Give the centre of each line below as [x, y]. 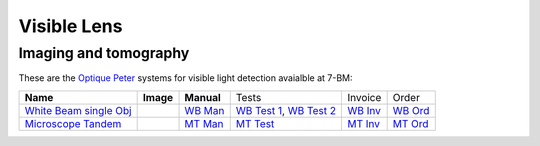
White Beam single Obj [78, 110]
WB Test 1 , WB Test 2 [286, 110]
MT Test [255, 123]
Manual [203, 97]
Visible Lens [70, 26]
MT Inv [363, 123]
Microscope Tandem [73, 123]
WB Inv [364, 110]
